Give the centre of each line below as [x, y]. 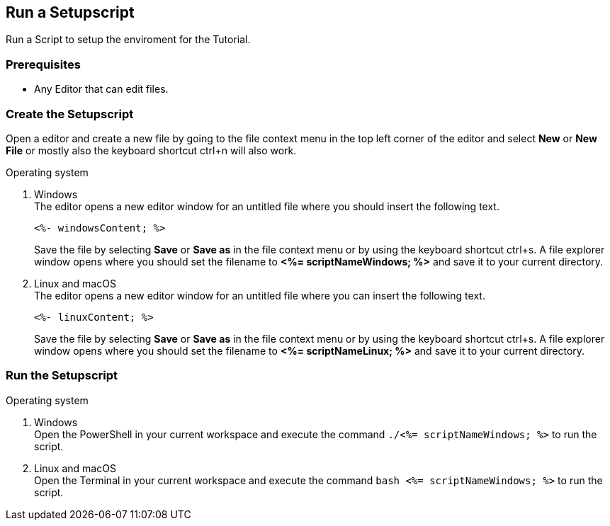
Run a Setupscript [70, 12]
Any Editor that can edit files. [101, 89]
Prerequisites [43, 64]
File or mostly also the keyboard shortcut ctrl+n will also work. [151, 150]
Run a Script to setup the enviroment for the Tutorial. [128, 40]
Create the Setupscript [70, 114]
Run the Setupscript [62, 376]
